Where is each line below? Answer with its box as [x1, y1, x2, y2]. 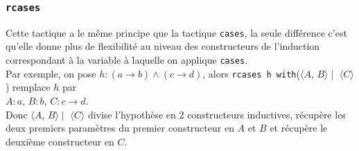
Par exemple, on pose [6, 66, 96, 80]
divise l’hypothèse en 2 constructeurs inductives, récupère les [87, 107, 346, 121]
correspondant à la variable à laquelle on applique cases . [6, 53, 248, 67]
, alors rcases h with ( [202, 66, 300, 80]
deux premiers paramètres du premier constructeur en [6, 121, 234, 135]
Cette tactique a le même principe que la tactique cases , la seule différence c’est [6, 25, 347, 39]
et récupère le [270, 121, 328, 135]
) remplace [6, 80, 51, 94]
